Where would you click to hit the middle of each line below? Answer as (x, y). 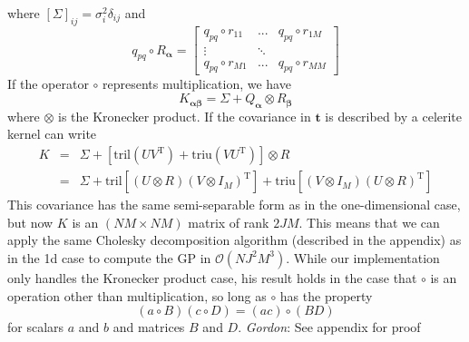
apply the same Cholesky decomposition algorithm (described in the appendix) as (234, 240)
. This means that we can (369, 222)
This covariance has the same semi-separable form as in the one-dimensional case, (234, 205)
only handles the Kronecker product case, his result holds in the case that (212, 277)
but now (30, 222)
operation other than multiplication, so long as (137, 295)
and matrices (149, 327)
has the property (326, 295)
